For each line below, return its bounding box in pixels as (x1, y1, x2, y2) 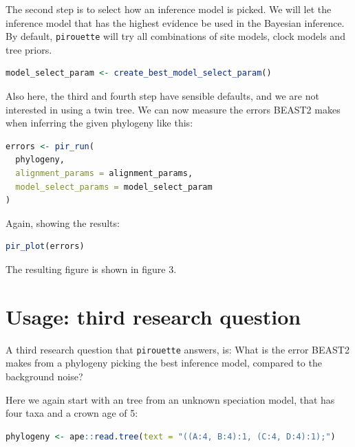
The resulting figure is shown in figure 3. (6, 261, 177, 276)
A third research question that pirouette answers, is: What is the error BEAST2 (6, 342, 349, 356)
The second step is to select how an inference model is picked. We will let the (6, 2, 332, 16)
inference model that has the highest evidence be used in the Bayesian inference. (6, 15, 345, 30)
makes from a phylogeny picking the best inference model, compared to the (6, 356, 322, 370)
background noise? (6, 369, 83, 383)
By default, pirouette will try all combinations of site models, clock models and (6, 29, 345, 43)
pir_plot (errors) (6, 241, 85, 252)
